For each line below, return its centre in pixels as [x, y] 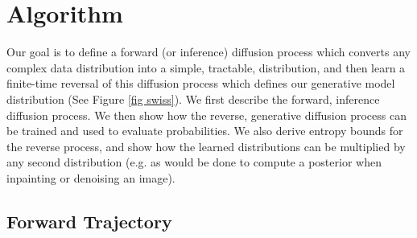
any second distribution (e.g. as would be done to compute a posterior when [194, 162]
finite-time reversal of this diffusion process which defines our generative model [201, 83]
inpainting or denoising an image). [91, 177]
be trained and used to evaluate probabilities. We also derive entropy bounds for [205, 131]
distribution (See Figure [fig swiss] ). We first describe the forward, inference [193, 98]
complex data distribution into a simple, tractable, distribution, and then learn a [206, 67]
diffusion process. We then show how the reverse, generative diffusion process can [206, 115]
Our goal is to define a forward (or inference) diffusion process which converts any [208, 52]
